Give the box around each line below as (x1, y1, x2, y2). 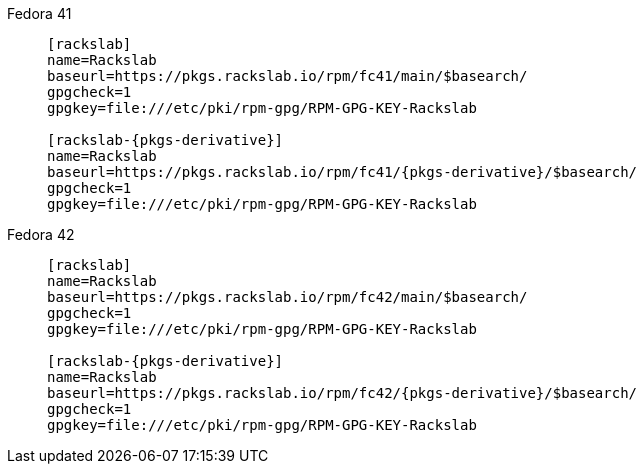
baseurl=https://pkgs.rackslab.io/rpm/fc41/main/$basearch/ (47, 68, 528, 84)
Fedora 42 (7, 226, 75, 243)
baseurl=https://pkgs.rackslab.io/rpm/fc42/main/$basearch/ (47, 289, 528, 305)
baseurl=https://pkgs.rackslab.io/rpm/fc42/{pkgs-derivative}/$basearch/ (47, 385, 638, 401)
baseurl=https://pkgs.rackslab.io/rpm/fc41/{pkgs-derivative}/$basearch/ (47, 164, 638, 180)
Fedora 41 (7, 5, 72, 22)
